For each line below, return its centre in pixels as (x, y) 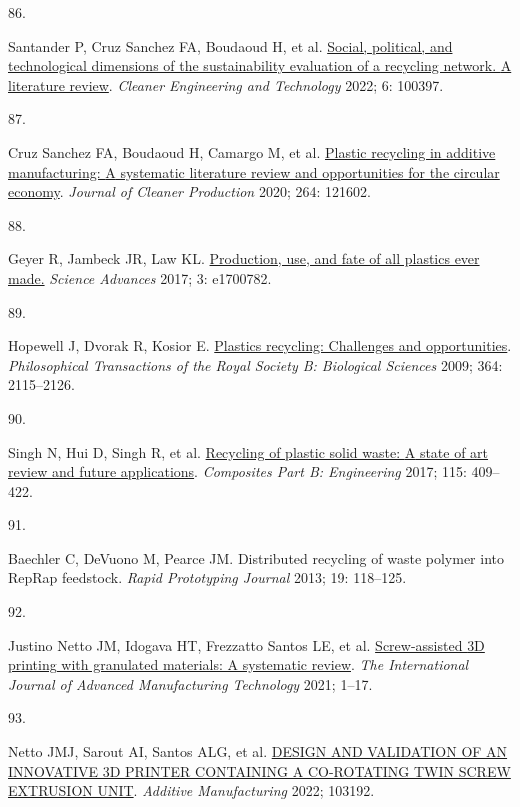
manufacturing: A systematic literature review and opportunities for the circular (254, 171)
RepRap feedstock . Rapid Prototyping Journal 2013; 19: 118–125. (207, 577)
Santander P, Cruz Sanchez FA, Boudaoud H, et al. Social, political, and (230, 45)
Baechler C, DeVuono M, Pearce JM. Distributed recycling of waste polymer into (256, 557)
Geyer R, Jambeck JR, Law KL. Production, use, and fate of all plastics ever (244, 258)
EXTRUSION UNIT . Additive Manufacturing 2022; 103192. (191, 790)
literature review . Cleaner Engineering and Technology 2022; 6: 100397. (226, 84)
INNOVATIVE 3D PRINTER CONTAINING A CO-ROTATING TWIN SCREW (259, 770)
